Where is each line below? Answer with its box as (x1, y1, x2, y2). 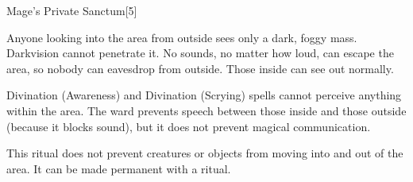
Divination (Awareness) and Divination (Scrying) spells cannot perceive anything (6, 87, 402, 103)
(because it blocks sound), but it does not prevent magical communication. (6, 118, 371, 134)
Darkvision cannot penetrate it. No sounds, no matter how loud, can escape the (6, 45, 394, 61)
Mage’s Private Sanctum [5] (6, 2, 137, 18)
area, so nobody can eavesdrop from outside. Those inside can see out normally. (6, 60, 394, 76)
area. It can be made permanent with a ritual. (6, 160, 231, 176)
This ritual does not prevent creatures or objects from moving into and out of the (6, 145, 403, 161)
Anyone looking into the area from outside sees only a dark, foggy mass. (6, 29, 357, 45)
